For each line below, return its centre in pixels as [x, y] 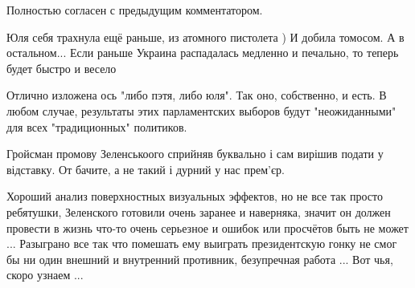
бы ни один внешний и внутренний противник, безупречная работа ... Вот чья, [200, 259]
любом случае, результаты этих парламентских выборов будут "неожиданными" [201, 110]
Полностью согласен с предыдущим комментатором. [135, 10]
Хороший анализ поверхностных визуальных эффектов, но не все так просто [195, 196]
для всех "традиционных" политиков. [97, 126]
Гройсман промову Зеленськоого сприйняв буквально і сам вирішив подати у [195, 154]
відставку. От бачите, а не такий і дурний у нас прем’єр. [146, 169]
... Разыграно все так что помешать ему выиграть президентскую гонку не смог [202, 243]
